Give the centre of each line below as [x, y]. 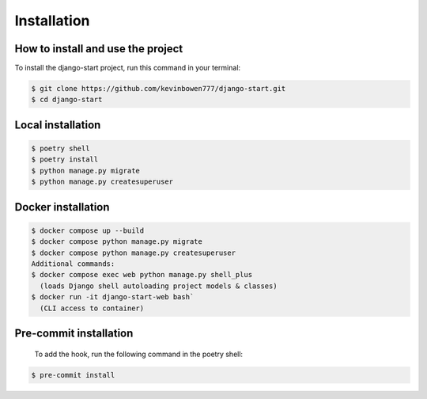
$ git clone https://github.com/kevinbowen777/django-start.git [159, 89]
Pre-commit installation [74, 333]
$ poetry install [65, 160]
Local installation [58, 125]
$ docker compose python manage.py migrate [117, 242]
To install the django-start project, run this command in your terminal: [128, 68]
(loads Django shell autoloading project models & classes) [159, 286]
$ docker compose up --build [88, 230]
